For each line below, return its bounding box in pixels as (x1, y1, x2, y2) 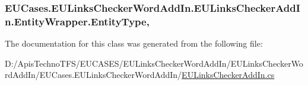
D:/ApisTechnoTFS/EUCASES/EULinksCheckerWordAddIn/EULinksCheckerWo (5, 57, 303, 69)
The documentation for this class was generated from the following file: (5, 37, 263, 50)
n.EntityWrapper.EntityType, (5, 14, 150, 28)
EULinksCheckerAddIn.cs (182, 68, 275, 81)
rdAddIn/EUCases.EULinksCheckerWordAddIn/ (5, 68, 182, 81)
